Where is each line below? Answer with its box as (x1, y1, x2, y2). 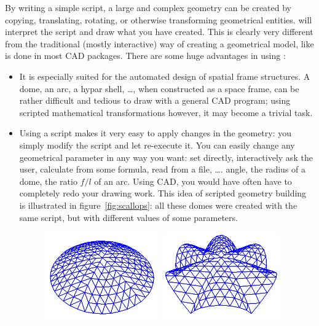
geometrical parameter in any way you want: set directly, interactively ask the (19, 150, 313, 163)
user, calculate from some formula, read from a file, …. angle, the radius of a (19, 163, 306, 176)
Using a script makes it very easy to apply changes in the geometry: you (19, 126, 292, 139)
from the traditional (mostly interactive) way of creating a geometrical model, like (5, 37, 314, 50)
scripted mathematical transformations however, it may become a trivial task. (19, 106, 313, 118)
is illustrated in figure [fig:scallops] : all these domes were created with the (19, 198, 297, 211)
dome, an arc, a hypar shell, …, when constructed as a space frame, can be (19, 82, 299, 95)
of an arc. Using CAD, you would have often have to (94, 174, 292, 187)
